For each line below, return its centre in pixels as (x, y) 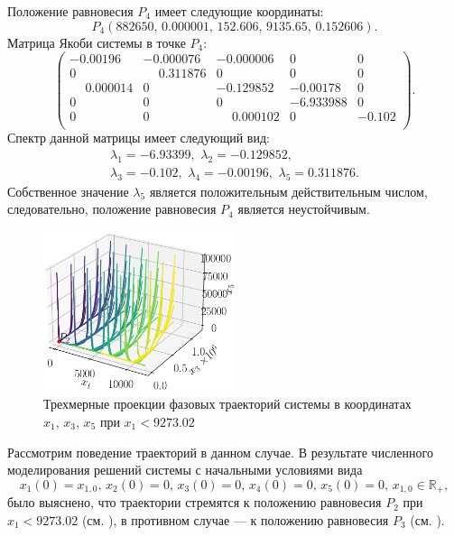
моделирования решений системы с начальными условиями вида (185, 470)
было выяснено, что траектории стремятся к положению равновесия (195, 502)
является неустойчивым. (304, 209)
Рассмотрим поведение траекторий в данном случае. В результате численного (220, 452)
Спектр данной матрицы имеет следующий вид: (139, 138)
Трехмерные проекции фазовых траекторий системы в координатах (227, 404)
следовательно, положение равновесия (112, 209)
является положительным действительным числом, (288, 191)
